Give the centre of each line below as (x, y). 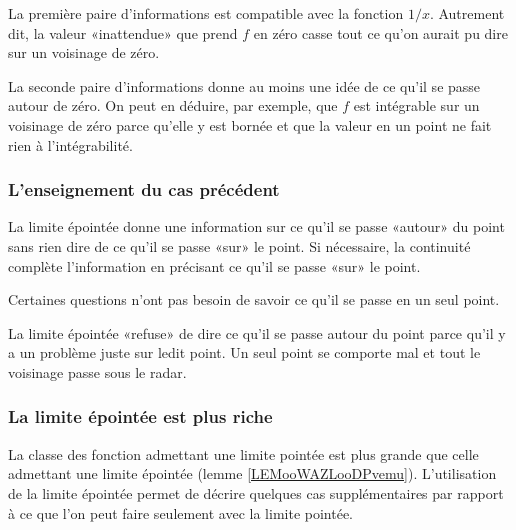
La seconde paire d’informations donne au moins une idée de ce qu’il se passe (244, 85)
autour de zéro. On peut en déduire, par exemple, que (173, 105)
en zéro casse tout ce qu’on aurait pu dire (380, 32)
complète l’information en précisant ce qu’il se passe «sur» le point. (214, 265)
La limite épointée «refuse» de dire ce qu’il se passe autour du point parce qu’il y (257, 332)
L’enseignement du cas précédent (144, 189)
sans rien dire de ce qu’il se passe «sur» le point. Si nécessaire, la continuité (239, 245)
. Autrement (467, 13)
